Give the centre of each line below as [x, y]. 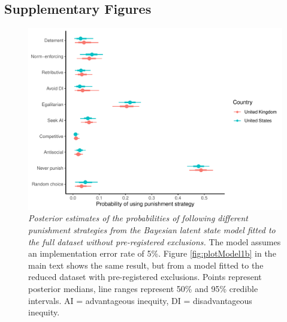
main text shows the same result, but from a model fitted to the [146, 265]
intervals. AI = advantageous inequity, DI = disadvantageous [140, 300]
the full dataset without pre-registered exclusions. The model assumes [155, 241]
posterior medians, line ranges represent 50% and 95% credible [143, 289]
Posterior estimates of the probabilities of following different [138, 218]
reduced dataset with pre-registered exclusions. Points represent [145, 277]
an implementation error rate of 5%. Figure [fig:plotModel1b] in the [152, 253]
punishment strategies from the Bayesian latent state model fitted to [152, 230]
